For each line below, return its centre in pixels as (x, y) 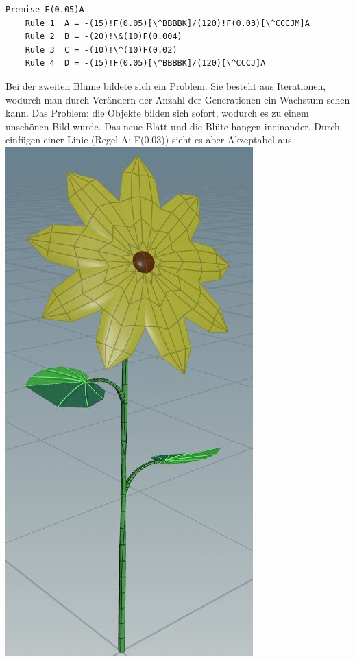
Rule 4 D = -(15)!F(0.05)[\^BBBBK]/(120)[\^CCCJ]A (145, 63)
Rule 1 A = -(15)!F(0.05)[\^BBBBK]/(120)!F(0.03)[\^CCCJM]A (167, 23)
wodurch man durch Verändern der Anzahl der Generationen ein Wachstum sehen (178, 99)
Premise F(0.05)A (45, 10)
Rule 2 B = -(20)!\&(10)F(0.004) (103, 37)
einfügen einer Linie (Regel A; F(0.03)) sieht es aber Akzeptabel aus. (150, 140)
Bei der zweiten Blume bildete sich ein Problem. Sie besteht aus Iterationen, (166, 85)
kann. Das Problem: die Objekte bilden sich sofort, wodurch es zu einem (157, 113)
